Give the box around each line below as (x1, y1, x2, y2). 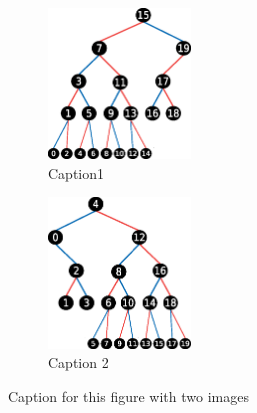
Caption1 (48, 162, 105, 183)
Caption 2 (48, 352, 109, 373)
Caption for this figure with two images (8, 385, 249, 406)
